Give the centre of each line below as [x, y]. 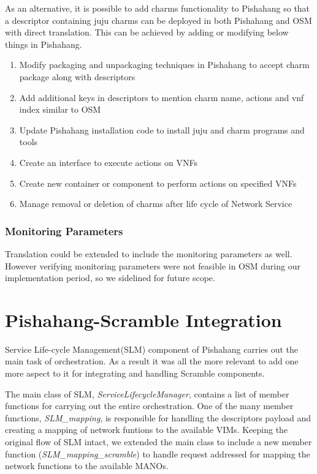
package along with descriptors [77, 76]
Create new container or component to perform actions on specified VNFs [158, 183]
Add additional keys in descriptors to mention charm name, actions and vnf [162, 97]
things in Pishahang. [44, 44]
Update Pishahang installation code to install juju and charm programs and [162, 130]
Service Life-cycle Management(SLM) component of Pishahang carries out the [152, 349]
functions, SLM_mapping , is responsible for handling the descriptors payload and [158, 417]
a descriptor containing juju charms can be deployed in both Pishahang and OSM [158, 20]
